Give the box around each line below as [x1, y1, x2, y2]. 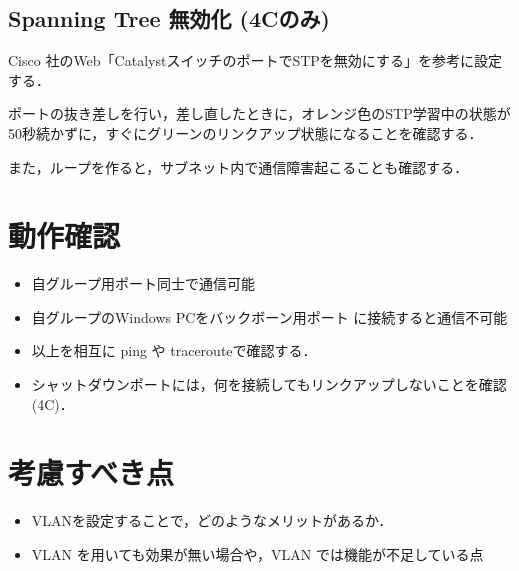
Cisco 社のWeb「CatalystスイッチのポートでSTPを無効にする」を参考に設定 [8, 50, 502, 71]
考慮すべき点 [8, 452, 175, 493]
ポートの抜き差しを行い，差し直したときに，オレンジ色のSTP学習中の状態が [8, 103, 511, 124]
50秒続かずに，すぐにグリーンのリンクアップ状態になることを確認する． [8, 122, 483, 143]
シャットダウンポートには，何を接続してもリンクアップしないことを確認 [31, 374, 507, 395]
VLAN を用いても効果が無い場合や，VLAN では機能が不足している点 [31, 543, 484, 564]
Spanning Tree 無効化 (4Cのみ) [8, 3, 330, 34]
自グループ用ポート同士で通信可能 [31, 273, 255, 294]
